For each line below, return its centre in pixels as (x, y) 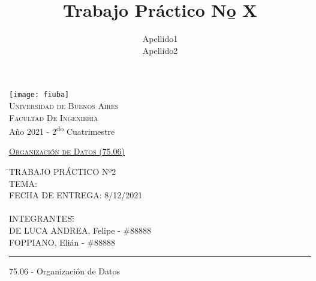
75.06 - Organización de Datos (65, 271)
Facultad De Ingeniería (54, 117)
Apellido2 (160, 50)
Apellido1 (160, 39)
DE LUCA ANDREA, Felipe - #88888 (80, 230)
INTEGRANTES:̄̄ (42, 218)
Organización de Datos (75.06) (67, 151)
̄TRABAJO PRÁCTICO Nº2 (63, 171)
